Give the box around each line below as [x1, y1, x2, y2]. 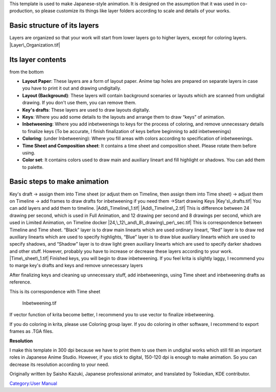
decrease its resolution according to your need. [9, 361, 109, 367]
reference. [9, 279, 32, 285]
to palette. [22, 164, 44, 170]
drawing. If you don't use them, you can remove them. [22, 100, 136, 106]
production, [9, 8, 34, 14]
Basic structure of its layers [9, 21, 99, 30]
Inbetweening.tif [22, 300, 57, 307]
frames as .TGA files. [9, 328, 54, 335]
